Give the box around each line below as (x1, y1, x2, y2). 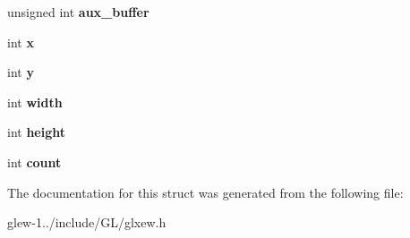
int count (7, 152, 62, 171)
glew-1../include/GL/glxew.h (7, 213, 167, 232)
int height (7, 123, 66, 141)
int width (7, 92, 63, 111)
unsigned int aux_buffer (7, 3, 149, 21)
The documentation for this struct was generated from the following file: (7, 183, 404, 201)
